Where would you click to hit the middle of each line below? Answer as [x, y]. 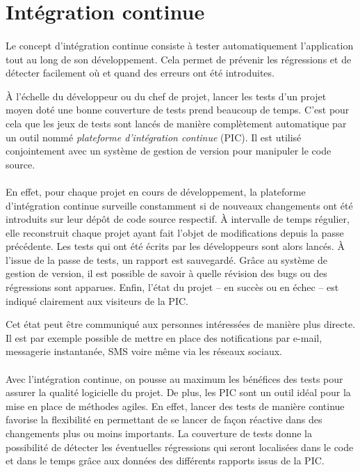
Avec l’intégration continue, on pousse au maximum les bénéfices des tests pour [174, 378]
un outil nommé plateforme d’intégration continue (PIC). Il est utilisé [154, 137]
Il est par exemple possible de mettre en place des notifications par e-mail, [164, 337]
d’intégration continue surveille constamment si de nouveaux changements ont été [179, 205]
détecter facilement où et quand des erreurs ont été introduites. [140, 73]
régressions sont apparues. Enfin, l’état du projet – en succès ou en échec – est [172, 287]
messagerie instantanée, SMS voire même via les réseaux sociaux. [144, 351]
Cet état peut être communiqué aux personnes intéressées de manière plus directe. [181, 324]
